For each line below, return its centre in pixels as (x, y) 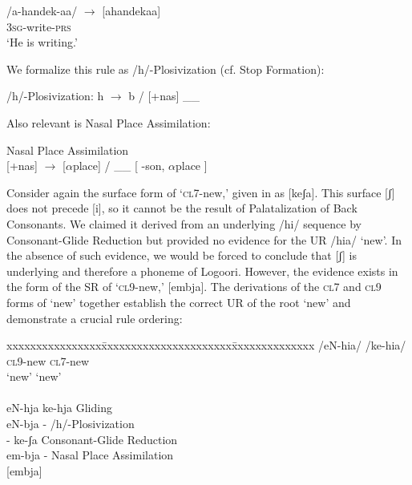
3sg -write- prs (39, 26)
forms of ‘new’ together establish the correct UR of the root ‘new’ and (179, 302)
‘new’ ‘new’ (34, 376)
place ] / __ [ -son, (119, 166)
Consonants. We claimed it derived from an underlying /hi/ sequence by (184, 223)
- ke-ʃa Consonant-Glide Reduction (92, 439)
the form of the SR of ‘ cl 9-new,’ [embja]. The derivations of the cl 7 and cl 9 (194, 287)
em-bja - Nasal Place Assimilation (90, 455)
